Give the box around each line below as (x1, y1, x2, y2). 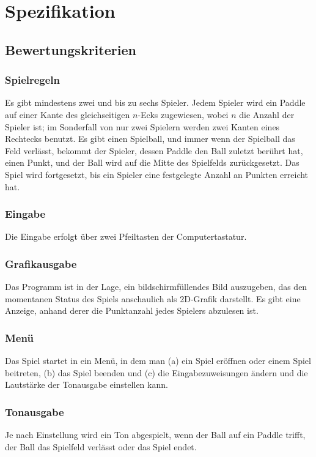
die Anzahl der (239, 108, 295, 121)
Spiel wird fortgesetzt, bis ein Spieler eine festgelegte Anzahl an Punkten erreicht (5, 168, 309, 180)
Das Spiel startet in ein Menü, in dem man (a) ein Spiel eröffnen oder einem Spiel (5, 354, 311, 367)
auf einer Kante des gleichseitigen (5, 108, 130, 121)
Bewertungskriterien (5, 40, 136, 59)
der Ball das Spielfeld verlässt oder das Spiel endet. (5, 440, 197, 453)
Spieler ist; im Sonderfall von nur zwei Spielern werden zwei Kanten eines (5, 120, 280, 133)
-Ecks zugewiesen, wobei (138, 108, 229, 121)
